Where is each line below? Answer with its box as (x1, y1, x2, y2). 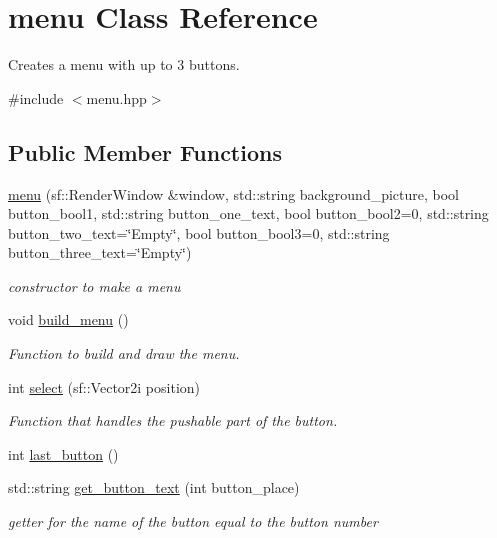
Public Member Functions (8, 136, 282, 167)
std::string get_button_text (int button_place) (8, 477, 300, 498)
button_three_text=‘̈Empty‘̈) (8, 242, 192, 263)
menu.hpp (86, 87, 147, 108)
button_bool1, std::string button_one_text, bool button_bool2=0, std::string (8, 203, 489, 224)
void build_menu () (8, 309, 129, 330)
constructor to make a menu (8, 275, 181, 296)
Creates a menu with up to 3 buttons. (8, 54, 240, 75)
